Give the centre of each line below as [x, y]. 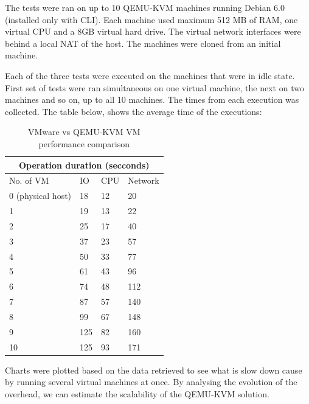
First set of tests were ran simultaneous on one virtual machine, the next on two [154, 87]
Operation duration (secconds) [84, 165]
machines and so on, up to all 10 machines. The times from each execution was [152, 99]
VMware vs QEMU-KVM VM [84, 132]
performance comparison [84, 143]
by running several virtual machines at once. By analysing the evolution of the [151, 382]
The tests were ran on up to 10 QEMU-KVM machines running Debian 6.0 [145, 7]
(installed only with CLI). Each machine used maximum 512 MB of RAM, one [151, 19]
